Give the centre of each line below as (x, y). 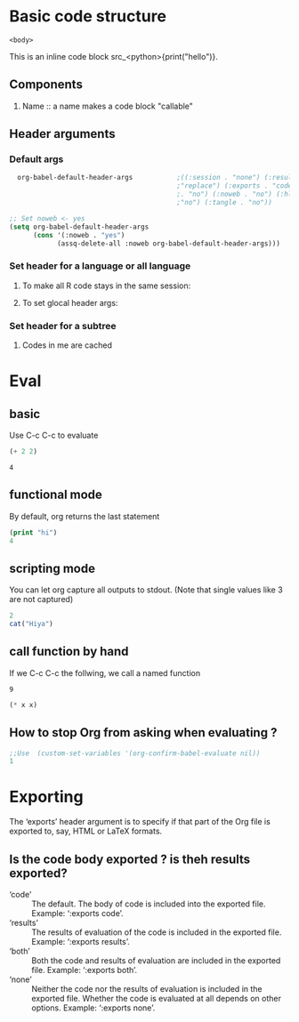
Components (46, 85)
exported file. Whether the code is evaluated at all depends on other (157, 999)
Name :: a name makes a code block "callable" (108, 106)
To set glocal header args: (70, 302)
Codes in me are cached (67, 345)
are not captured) (41, 600)
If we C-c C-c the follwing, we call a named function (105, 672)
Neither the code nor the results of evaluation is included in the (147, 989)
